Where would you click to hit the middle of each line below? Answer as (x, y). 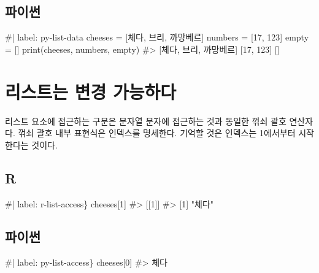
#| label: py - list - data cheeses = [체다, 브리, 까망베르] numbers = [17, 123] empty (157, 37)
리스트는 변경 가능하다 (91, 91)
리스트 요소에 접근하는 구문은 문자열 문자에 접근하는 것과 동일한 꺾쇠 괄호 (146, 121)
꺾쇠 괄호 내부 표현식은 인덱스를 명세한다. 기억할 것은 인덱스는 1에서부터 (157, 133)
